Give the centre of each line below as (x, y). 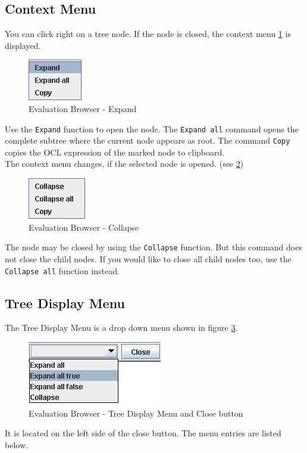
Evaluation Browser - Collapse (84, 227)
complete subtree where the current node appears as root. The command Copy (148, 140)
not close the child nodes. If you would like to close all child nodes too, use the (148, 258)
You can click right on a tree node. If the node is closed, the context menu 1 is (148, 34)
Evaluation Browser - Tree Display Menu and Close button (136, 413)
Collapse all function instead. (62, 270)
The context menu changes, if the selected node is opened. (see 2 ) (124, 164)
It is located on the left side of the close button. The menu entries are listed (143, 433)
